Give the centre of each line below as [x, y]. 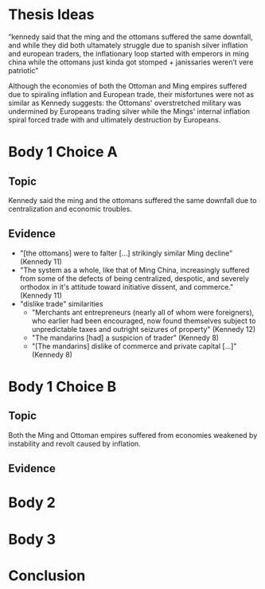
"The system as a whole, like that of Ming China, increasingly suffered [134, 270]
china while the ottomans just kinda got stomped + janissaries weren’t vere [131, 62]
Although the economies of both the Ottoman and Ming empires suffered [128, 86]
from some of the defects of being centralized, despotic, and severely [134, 278]
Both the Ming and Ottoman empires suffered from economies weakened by [133, 435]
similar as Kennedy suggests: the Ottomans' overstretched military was [125, 103]
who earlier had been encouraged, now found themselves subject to [144, 321]
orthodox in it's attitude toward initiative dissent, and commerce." [127, 287]
